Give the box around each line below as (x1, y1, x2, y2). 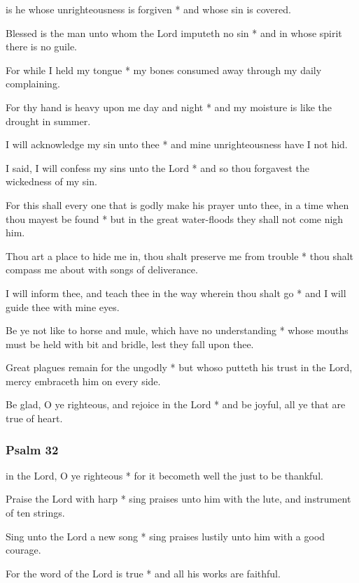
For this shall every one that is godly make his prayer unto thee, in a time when (6, 197, 349, 212)
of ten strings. (6, 505, 65, 520)
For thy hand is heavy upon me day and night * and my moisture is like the (6, 99, 332, 114)
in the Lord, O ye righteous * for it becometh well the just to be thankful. (6, 468, 323, 482)
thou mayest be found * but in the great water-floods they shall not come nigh (6, 211, 344, 226)
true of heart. (6, 411, 63, 426)
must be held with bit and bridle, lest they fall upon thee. (6, 336, 254, 351)
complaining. (6, 76, 60, 91)
